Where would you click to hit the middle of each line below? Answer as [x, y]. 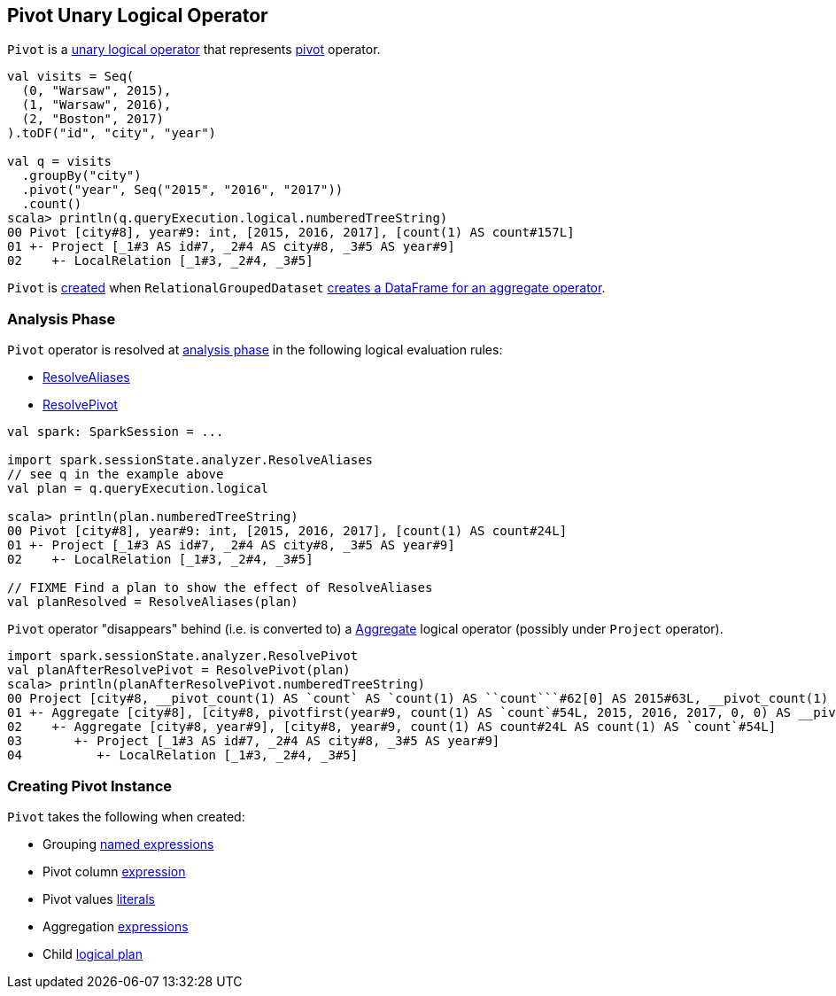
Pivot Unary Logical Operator [138, 16]
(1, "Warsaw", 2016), [97, 105]
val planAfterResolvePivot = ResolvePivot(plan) [179, 670]
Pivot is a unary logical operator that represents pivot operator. [194, 50]
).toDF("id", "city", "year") [112, 133]
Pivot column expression [114, 871]
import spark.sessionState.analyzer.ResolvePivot [183, 656]
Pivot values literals [99, 899]
